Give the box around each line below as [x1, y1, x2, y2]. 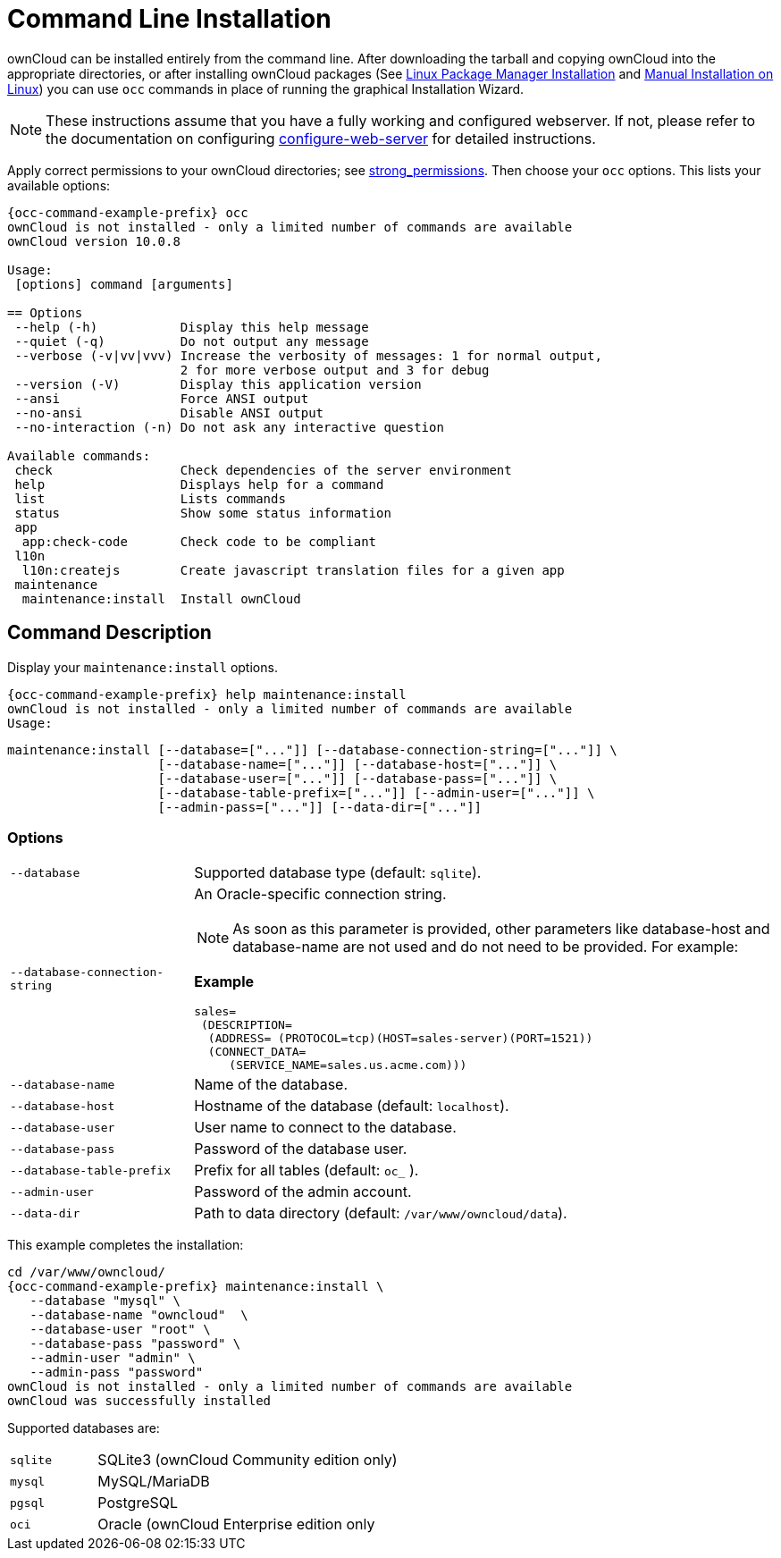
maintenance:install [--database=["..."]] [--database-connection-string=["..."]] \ [7, 742, 617, 757]
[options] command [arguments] [14, 276, 233, 291]
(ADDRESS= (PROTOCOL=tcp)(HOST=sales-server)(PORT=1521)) [207, 1032, 593, 1046]
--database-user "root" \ [29, 1322, 211, 1337]
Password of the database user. [194, 1140, 407, 1158]
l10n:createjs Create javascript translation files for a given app [21, 562, 565, 577]
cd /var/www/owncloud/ [7, 1265, 166, 1280]
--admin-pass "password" [29, 1365, 204, 1380]
